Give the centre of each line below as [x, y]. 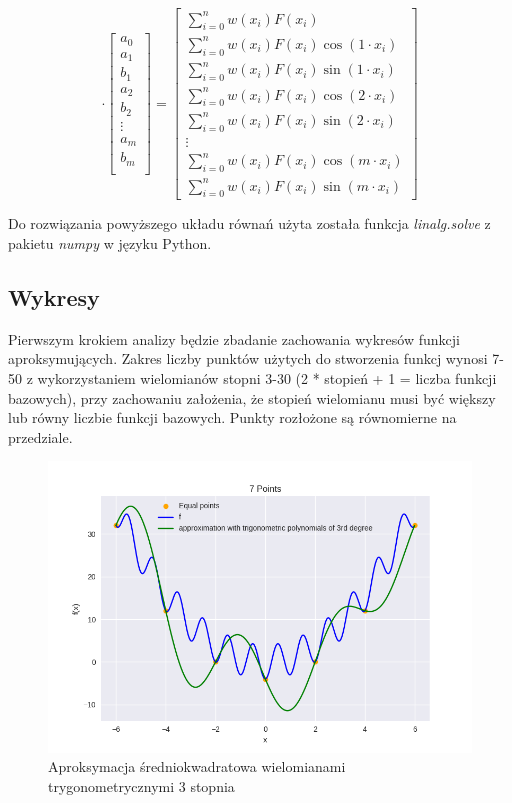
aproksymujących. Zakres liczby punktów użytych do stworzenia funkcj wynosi [248, 358]
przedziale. [40, 436]
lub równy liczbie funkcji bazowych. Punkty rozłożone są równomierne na [232, 417]
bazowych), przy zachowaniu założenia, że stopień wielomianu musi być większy [252, 397]
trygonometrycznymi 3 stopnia [141, 785]
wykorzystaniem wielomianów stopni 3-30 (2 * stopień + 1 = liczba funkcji [267, 377]
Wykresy [54, 296]
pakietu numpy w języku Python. [110, 242]
